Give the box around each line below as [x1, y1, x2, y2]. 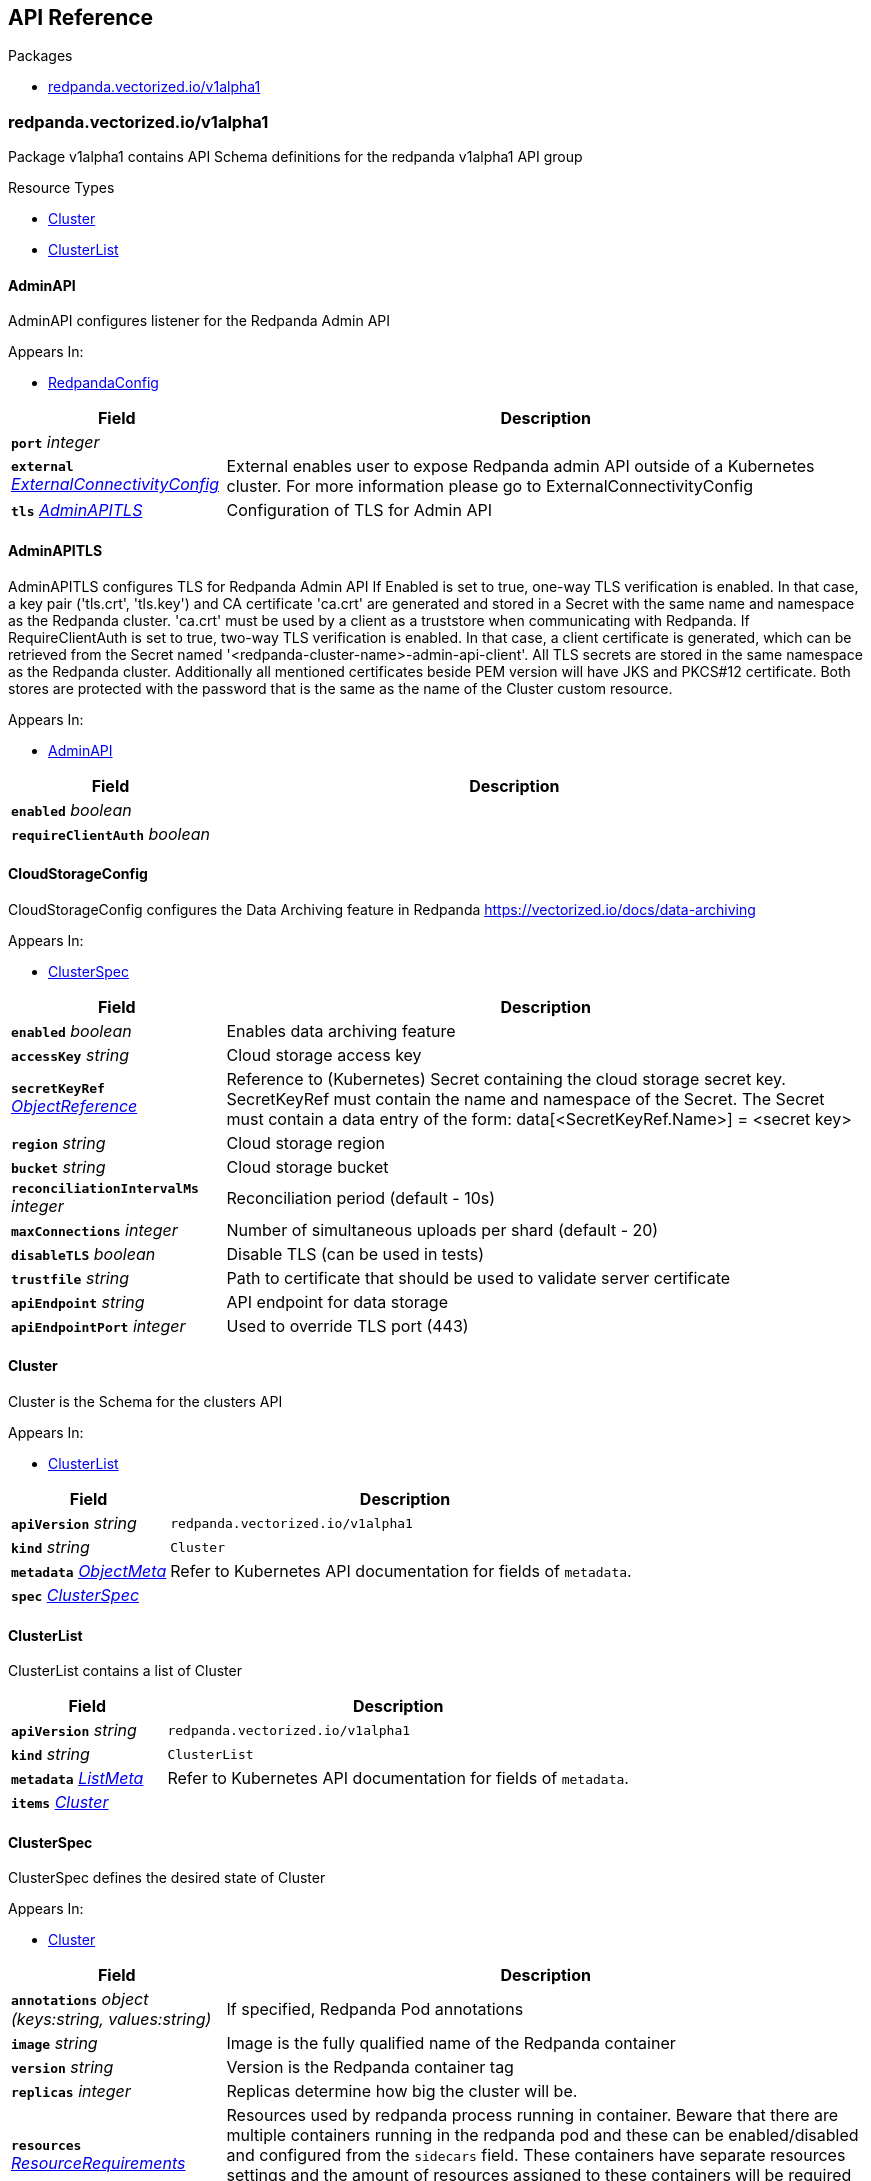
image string [11, 2033, 98, 2054]
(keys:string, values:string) [11, 2009, 212, 2030]
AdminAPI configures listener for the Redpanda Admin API [8, 312, 391, 330]
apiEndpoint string [11, 1291, 145, 1312]
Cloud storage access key [226, 1044, 422, 1065]
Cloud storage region [226, 1132, 385, 1153]
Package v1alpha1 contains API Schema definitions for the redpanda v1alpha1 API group [8, 148, 583, 166]
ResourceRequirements [11, 2152, 186, 2173]
